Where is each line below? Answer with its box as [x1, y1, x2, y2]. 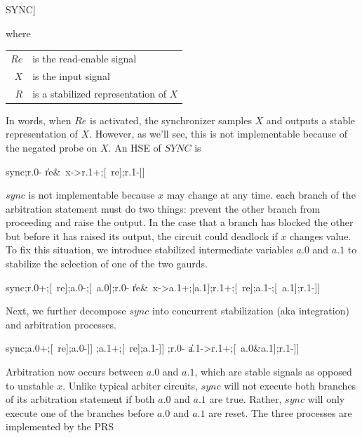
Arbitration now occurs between [6, 364, 144, 379]
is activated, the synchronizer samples [89, 112, 252, 127]
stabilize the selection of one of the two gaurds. [6, 256, 208, 271]
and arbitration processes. [6, 317, 116, 331]
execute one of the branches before [6, 405, 154, 420]
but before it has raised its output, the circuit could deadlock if [6, 228, 278, 243]
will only [307, 392, 345, 406]
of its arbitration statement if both [6, 392, 155, 406]
